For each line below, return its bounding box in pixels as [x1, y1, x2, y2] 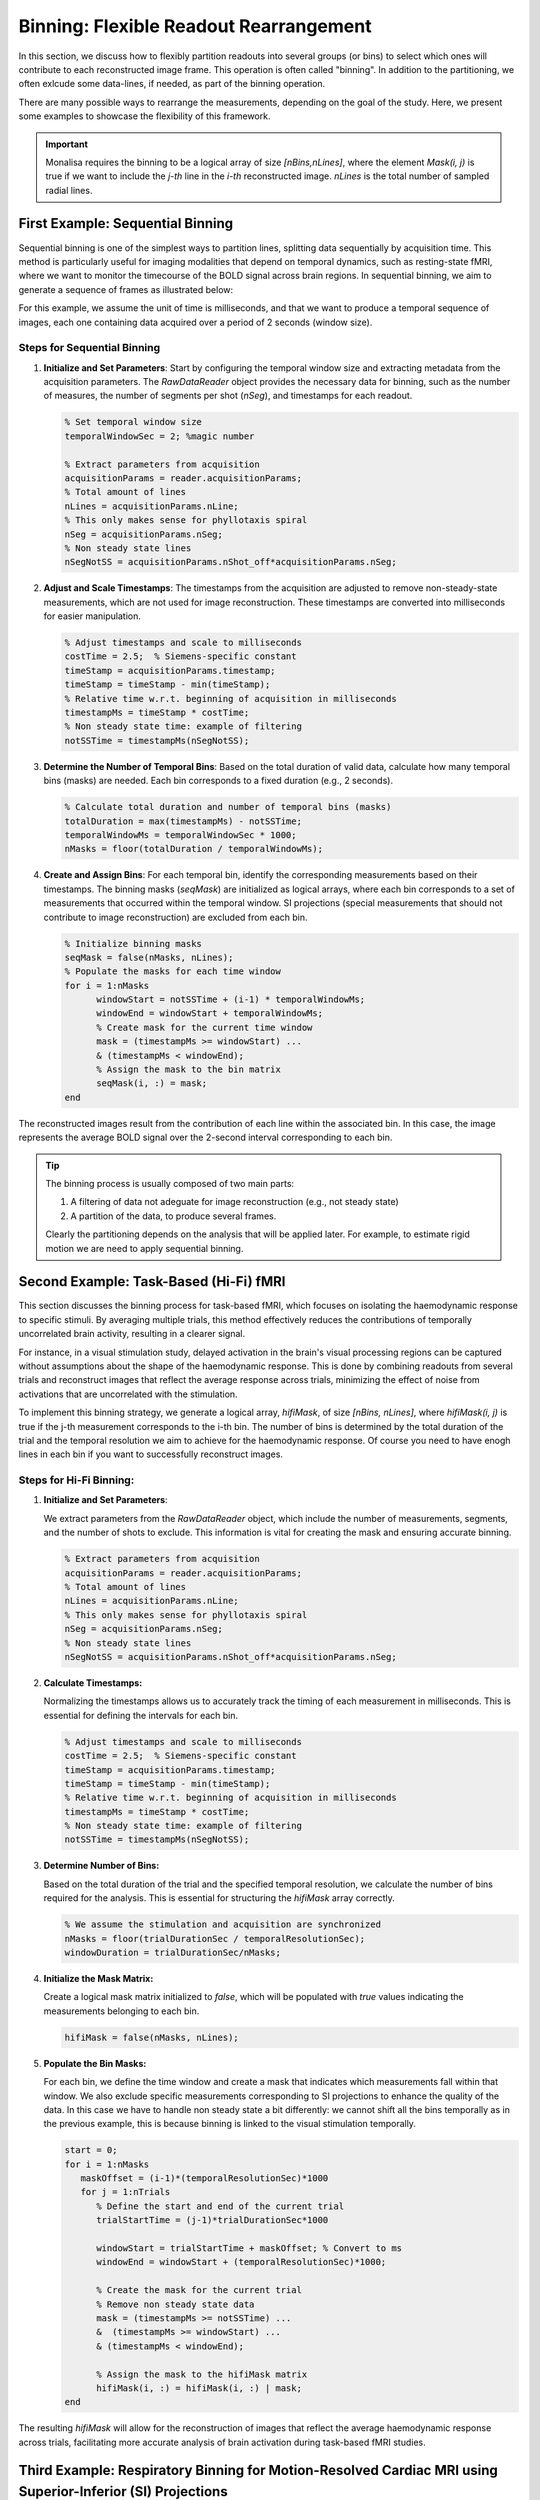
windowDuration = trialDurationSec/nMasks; [64, 1946, 282, 1958]
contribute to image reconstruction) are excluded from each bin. [43, 911, 309, 923]
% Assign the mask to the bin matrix [96, 1064, 282, 1075]
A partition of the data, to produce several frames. [70, 1210, 277, 1222]
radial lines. [45, 184, 93, 196]
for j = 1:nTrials [80, 2186, 171, 2198]
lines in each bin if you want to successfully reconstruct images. [18, 1448, 284, 1460]
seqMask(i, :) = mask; [96, 1078, 208, 1089]
